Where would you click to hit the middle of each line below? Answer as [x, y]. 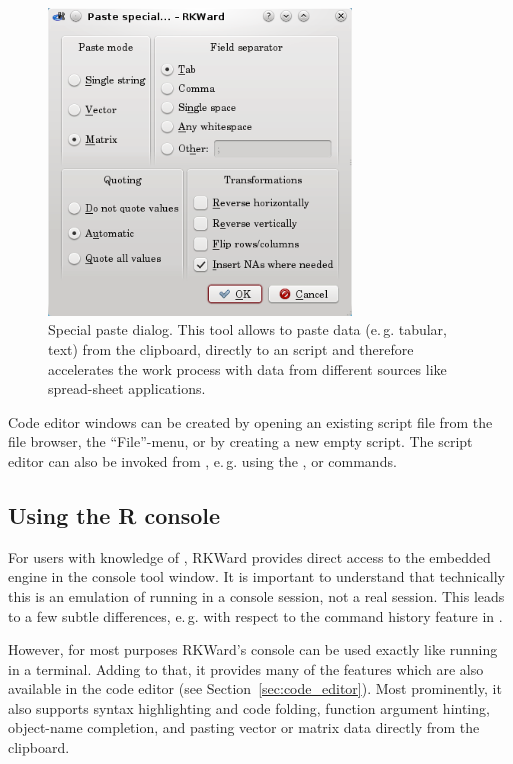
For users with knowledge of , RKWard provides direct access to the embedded [249, 556]
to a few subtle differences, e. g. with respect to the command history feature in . [255, 615]
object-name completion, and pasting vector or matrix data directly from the [244, 727]
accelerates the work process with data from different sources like [247, 368]
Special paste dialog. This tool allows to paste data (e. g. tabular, [247, 329]
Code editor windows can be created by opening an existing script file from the [250, 421]
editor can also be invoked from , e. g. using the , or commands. [202, 460]
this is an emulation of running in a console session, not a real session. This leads [256, 595]
